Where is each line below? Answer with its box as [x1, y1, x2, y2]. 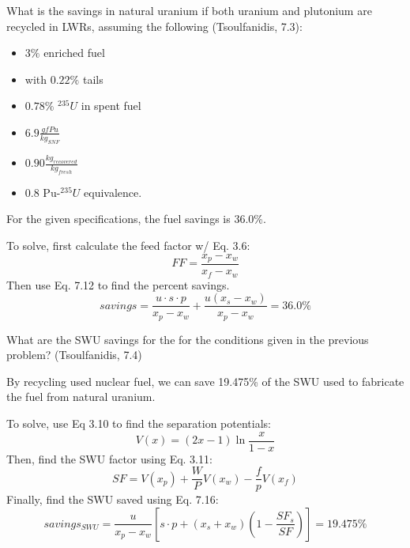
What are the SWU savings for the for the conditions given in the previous [6, 331, 369, 347]
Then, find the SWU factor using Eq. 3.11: [6, 450, 213, 467]
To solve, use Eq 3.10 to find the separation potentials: [6, 415, 271, 431]
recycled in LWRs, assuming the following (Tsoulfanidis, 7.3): [6, 17, 303, 34]
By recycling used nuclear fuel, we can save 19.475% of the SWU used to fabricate [6, 372, 404, 389]
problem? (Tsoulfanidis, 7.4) [6, 346, 142, 363]
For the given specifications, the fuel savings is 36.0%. [6, 210, 266, 227]
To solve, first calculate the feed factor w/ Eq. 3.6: [6, 236, 250, 253]
